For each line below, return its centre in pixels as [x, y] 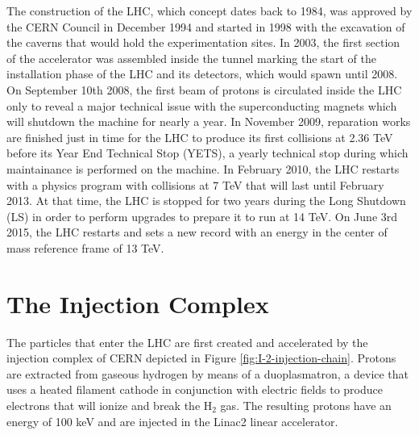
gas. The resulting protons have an [306, 405]
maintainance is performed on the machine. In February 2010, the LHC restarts [203, 168]
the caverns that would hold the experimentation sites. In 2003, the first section [203, 42]
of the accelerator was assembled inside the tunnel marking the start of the [192, 58]
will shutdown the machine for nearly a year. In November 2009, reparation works [209, 121]
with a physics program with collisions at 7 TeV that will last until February [195, 184]
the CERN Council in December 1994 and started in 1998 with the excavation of [206, 26]
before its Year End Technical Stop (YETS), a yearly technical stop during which [207, 153]
